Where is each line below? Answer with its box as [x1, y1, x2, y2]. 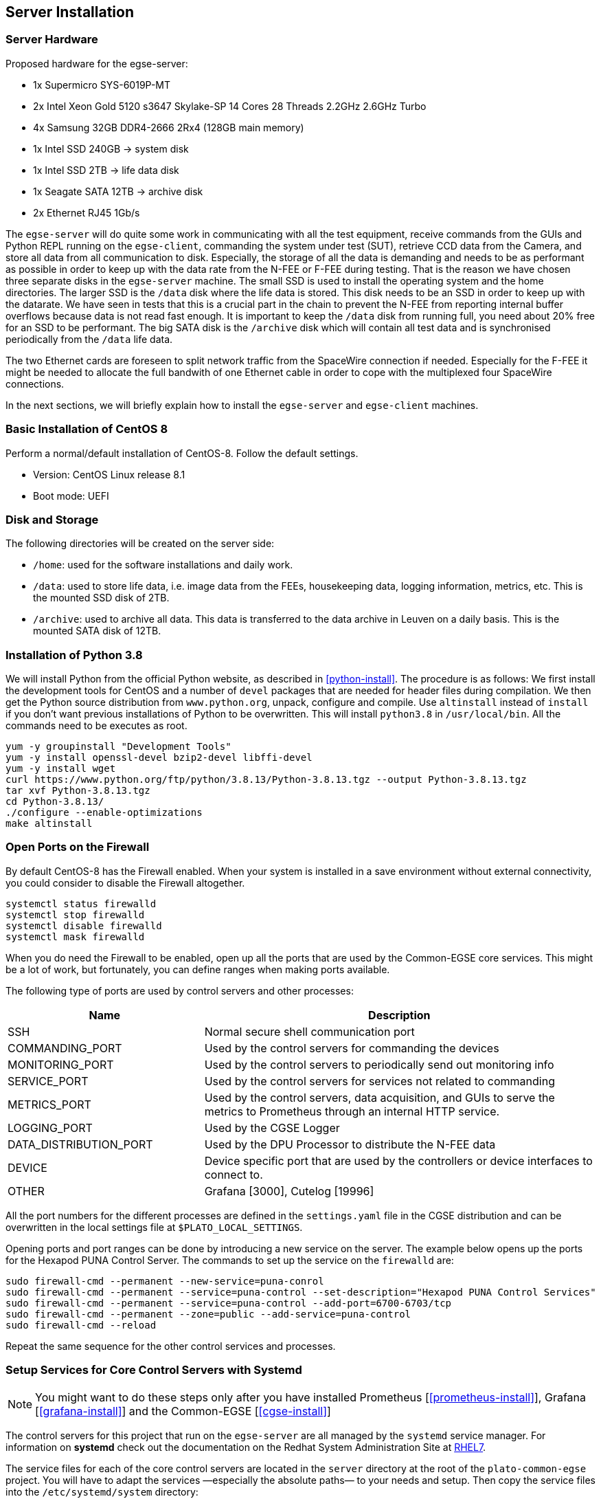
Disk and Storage [5, 512, 99, 526]
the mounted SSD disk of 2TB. [33, 592, 170, 604]
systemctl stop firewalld [5, 909, 145, 920]
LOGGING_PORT [8, 1120, 93, 1135]
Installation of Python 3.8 [5, 647, 143, 662]
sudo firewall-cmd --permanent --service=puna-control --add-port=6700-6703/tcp [5, 1297, 452, 1309]
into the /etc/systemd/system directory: [5, 1485, 199, 1498]
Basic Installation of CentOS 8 [5, 422, 168, 436]
